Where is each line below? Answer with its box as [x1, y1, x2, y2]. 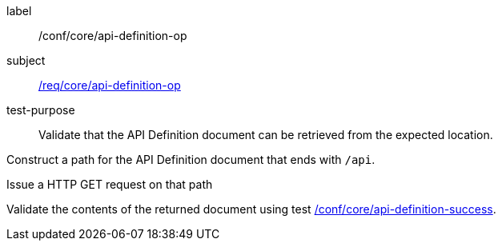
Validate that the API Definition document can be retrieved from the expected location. [38, 128, 493, 141]
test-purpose [6, 103, 75, 117]
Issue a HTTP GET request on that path [6, 177, 213, 191]
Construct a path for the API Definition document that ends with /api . [6, 153, 375, 166]
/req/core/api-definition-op [38, 78, 181, 92]
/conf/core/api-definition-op [38, 29, 187, 42]
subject [6, 54, 46, 67]
